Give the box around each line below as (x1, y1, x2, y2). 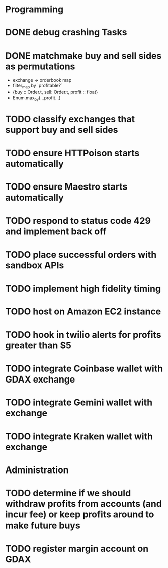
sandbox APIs (5, 259, 64, 271)
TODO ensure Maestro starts (5, 181, 128, 193)
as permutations (5, 61, 75, 72)
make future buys (5, 519, 80, 531)
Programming (5, 4, 64, 15)
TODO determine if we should (5, 488, 131, 499)
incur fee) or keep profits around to (5, 509, 154, 520)
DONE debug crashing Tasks (5, 27, 127, 38)
